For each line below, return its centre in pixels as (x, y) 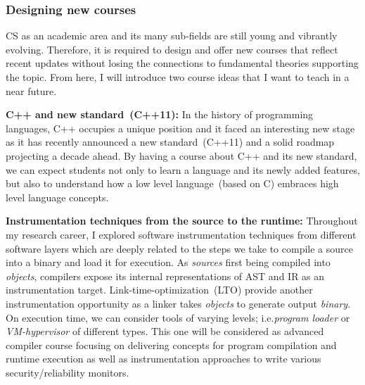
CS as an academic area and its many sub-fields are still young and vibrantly (172, 36)
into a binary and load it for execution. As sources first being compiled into (168, 262)
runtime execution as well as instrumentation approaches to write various (164, 359)
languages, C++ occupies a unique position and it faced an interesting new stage (180, 128)
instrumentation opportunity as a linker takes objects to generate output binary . (178, 303)
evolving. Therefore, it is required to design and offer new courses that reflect (172, 49)
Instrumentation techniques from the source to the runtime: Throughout (182, 221)
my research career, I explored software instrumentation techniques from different (181, 234)
